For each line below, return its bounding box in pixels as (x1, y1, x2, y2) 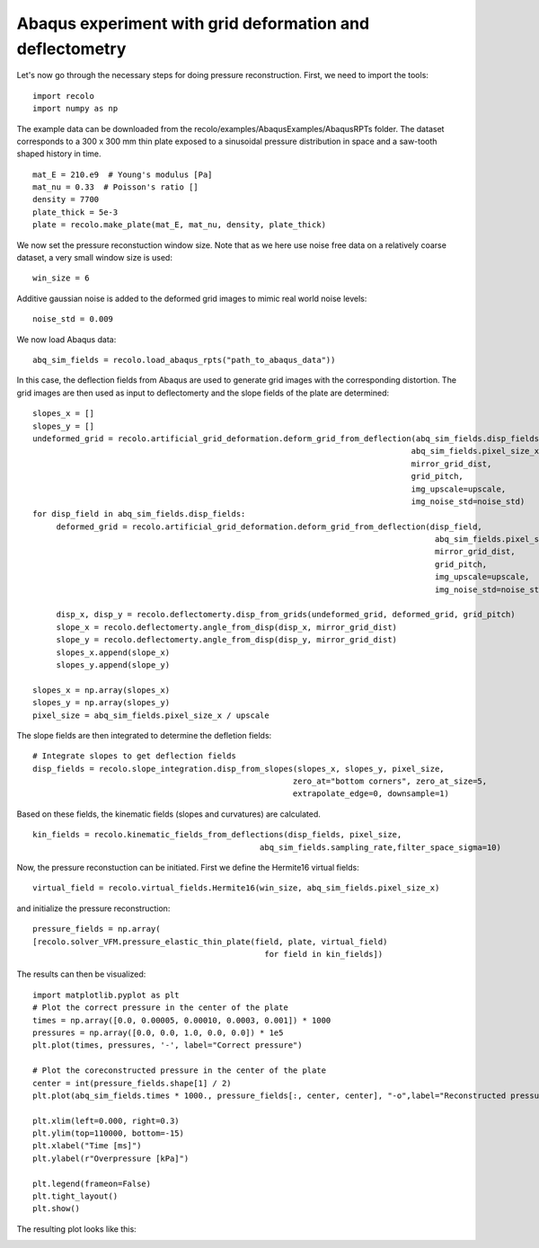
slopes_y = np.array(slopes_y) (32, 697, 171, 708)
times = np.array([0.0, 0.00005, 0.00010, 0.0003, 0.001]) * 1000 (32, 1015, 331, 1025)
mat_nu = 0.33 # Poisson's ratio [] (32, 182, 199, 192)
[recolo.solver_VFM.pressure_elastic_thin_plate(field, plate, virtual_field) (32, 936, 388, 947)
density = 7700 (32, 194, 100, 205)
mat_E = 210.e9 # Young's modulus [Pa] (32, 169, 213, 180)
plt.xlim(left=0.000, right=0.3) (32, 1115, 180, 1126)
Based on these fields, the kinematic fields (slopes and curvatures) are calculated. (16, 809, 321, 819)
